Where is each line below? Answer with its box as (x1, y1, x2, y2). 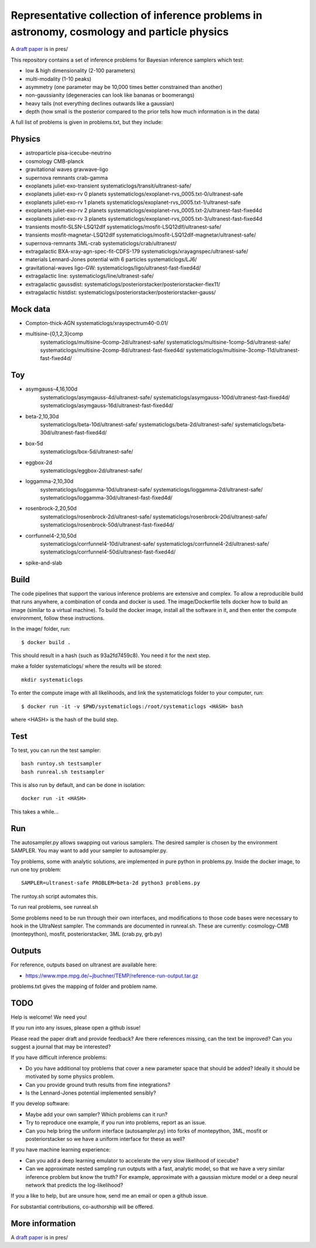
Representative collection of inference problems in (11, 9, 263, 22)
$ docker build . (21, 639, 71, 645)
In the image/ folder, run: (11, 625, 70, 632)
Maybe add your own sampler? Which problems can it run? (25, 1110, 168, 1118)
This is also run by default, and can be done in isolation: (11, 782, 146, 789)
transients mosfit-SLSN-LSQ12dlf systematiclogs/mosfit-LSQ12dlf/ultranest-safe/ (25, 223, 222, 230)
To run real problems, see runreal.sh (11, 904, 99, 911)
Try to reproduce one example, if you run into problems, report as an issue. (25, 1119, 207, 1126)
